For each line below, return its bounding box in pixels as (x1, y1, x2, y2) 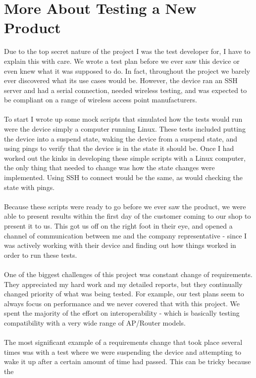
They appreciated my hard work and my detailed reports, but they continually (4, 279, 243, 289)
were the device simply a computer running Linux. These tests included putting (4, 124, 246, 134)
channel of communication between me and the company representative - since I (4, 230, 247, 240)
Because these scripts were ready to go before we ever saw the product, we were (4, 201, 246, 211)
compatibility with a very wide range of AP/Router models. (4, 317, 186, 328)
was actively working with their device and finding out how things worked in (4, 240, 236, 250)
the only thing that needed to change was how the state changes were (4, 162, 215, 173)
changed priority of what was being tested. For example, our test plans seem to (4, 288, 244, 299)
